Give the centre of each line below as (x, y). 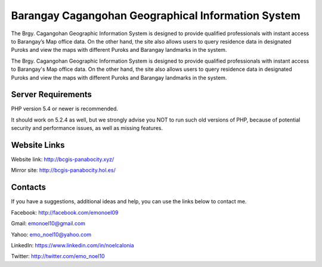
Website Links (38, 145)
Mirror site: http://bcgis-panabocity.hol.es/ (63, 170)
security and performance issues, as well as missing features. (87, 128)
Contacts (29, 187)
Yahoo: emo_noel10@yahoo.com (51, 234)
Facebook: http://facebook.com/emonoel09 (65, 212)
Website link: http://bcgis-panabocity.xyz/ (63, 159)
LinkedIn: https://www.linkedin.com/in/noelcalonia (72, 245)
